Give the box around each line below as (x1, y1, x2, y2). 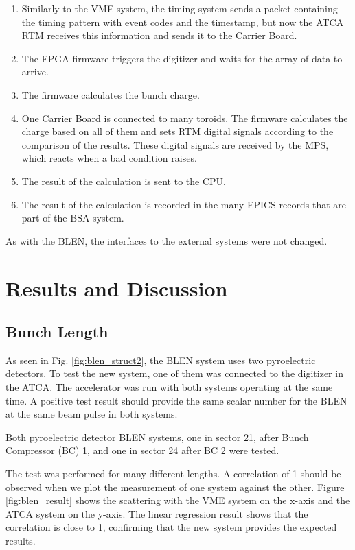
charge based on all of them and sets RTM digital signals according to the (21, 124, 334, 139)
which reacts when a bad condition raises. (21, 151, 197, 165)
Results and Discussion (5, 274, 228, 302)
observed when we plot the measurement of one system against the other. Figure (5, 479, 345, 494)
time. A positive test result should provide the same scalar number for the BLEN (5, 393, 347, 407)
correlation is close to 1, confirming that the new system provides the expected (5, 520, 337, 534)
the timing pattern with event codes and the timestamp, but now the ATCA (21, 14, 344, 29)
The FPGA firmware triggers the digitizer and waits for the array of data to (21, 51, 343, 65)
